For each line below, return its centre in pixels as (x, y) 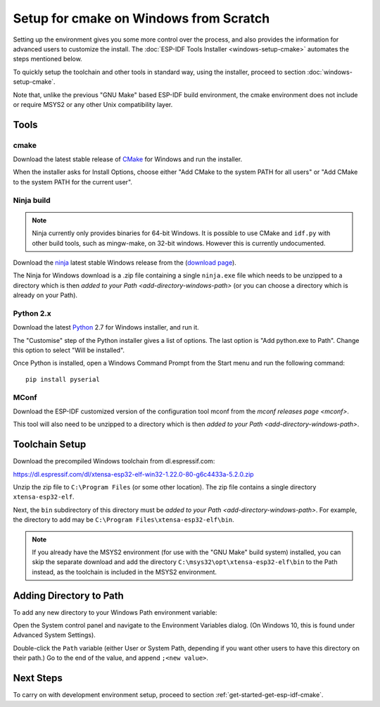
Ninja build (32, 200)
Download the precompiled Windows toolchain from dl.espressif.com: (114, 461)
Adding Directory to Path (68, 595)
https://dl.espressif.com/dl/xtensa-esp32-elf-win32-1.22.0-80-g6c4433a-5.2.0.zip (133, 474)
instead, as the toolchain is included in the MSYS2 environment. (125, 572)
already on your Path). (45, 295)
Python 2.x (32, 313)
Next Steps (38, 678)
